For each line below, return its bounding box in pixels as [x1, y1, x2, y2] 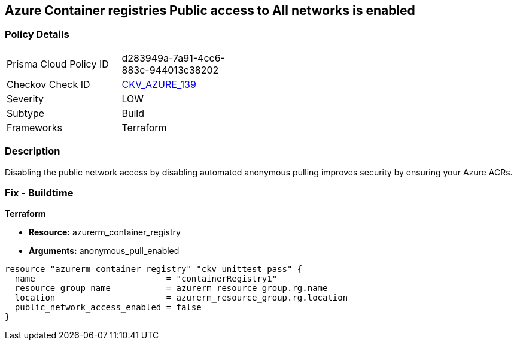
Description [5, 145, 60, 158]
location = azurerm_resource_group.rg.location [14, 293, 348, 303]
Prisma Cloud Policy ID [7, 57, 109, 70]
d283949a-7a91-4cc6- [121, 52, 225, 64]
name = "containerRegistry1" [14, 274, 278, 284]
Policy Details [5, 28, 69, 41]
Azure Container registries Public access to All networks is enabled [5, 3, 415, 18]
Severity [7, 92, 44, 105]
